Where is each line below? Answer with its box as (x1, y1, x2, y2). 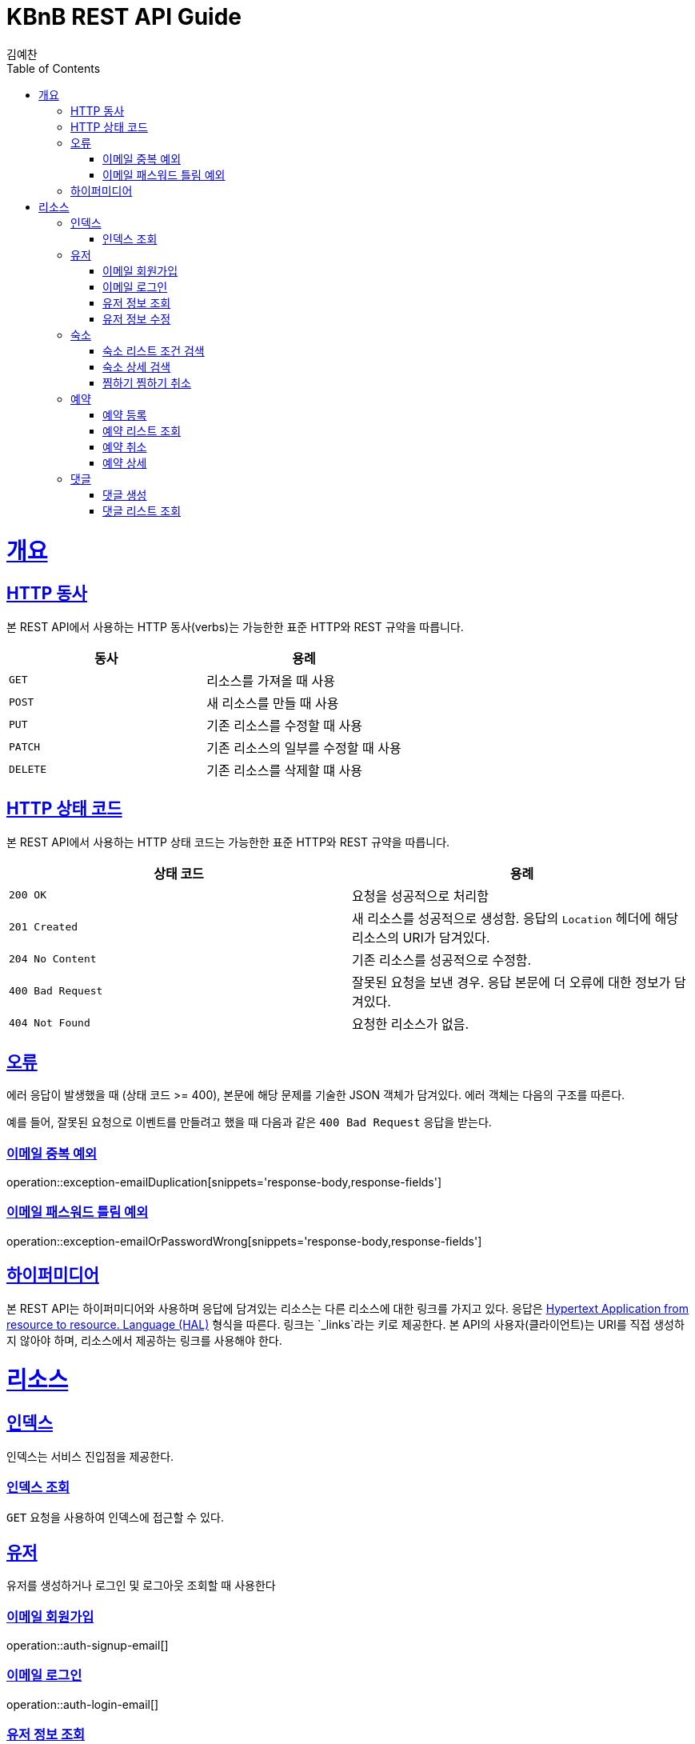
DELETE (9, 763, 46, 776)
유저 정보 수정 (102, 311, 171, 326)
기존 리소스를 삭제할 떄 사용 (206, 762, 362, 778)
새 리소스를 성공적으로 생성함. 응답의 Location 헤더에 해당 (352, 910, 678, 926)
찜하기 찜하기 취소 (102, 375, 191, 390)
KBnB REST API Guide (6, 3, 242, 30)
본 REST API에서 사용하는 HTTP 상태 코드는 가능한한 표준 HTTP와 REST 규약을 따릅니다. (6, 834, 450, 849)
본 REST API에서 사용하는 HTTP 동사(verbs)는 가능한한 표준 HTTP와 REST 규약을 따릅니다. (6, 619, 464, 634)
